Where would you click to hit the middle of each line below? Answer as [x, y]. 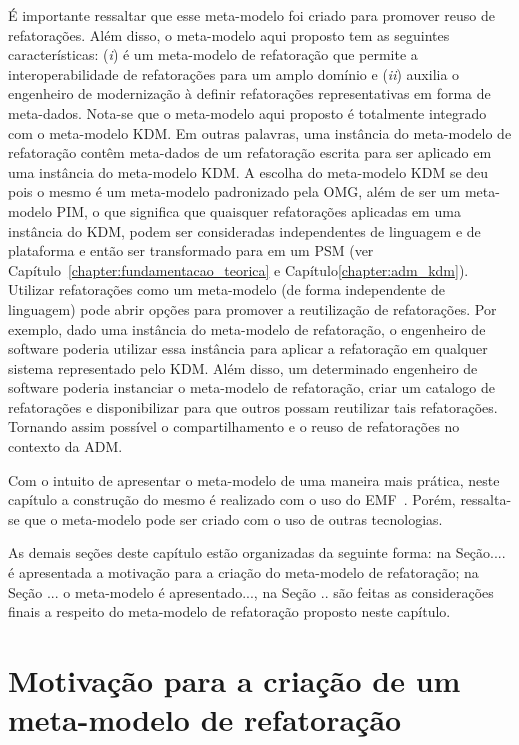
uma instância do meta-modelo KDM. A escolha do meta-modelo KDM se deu [248, 171]
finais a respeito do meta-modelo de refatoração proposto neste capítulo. [229, 611]
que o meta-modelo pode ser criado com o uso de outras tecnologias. [233, 518]
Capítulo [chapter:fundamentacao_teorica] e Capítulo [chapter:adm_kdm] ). [238, 269]
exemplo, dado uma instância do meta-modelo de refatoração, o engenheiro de [247, 328]
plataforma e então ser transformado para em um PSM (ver [191, 250]
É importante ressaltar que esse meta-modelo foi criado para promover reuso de [251, 15]
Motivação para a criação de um [234, 680]
